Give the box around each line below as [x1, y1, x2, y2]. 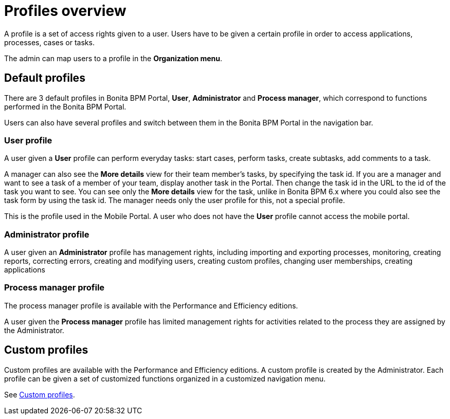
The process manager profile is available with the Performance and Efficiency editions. [4, 301, 298, 310]
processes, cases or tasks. [4, 38, 95, 47]
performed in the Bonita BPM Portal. [4, 102, 127, 111]
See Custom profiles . [4, 390, 75, 399]
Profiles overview [4, 2, 127, 20]
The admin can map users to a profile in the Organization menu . [4, 53, 223, 63]
